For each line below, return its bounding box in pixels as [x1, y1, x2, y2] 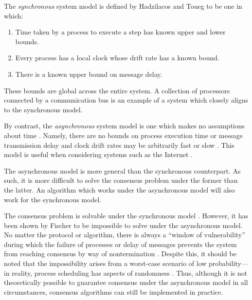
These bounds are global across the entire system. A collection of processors [4, 85, 230, 95]
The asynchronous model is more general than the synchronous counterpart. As [4, 165, 241, 176]
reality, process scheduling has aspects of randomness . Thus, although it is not [12, 267, 248, 278]
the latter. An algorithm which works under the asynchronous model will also [4, 184, 235, 194]
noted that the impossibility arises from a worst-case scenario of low [4, 258, 207, 268]
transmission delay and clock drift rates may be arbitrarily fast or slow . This [4, 140, 234, 150]
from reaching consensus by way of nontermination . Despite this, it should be [4, 248, 236, 259]
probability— [209, 258, 248, 268]
